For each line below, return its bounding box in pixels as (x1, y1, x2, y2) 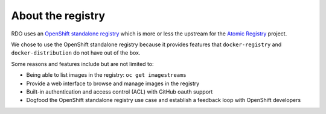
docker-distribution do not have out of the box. (11, 49, 141, 56)
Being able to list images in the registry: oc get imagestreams (26, 71, 187, 79)
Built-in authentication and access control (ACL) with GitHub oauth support (26, 88, 213, 95)
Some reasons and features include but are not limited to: (11, 60, 154, 67)
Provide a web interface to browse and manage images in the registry (26, 80, 200, 87)
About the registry (11, 9, 106, 22)
